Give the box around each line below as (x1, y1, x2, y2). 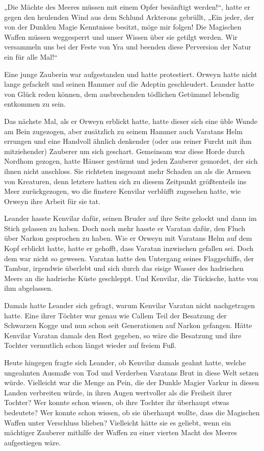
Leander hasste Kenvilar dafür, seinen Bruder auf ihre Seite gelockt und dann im (4, 213, 257, 223)
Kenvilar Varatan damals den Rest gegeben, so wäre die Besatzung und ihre (4, 330, 242, 340)
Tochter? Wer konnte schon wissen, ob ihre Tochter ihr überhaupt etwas (4, 397, 229, 408)
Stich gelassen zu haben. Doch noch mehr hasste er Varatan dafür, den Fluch (4, 222, 245, 233)
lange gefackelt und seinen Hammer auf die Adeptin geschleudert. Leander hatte (4, 79, 254, 89)
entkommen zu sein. (4, 98, 66, 109)
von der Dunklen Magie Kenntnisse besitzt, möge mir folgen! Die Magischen (4, 21, 242, 32)
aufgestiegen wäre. (4, 437, 61, 447)
